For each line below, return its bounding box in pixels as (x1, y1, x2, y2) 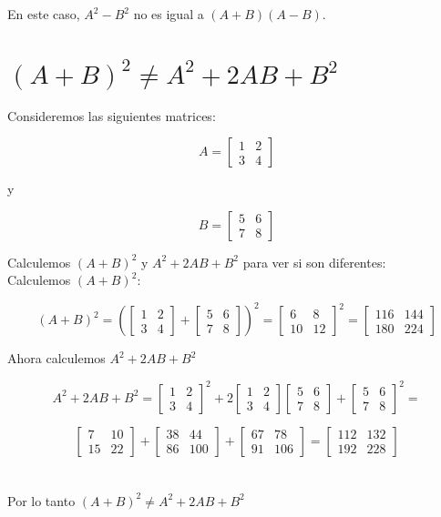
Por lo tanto (7, 491, 76, 510)
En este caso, (7, 5, 80, 23)
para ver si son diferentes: (242, 252, 386, 271)
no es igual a (133, 5, 204, 23)
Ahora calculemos (7, 349, 106, 368)
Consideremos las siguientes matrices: (7, 106, 216, 125)
